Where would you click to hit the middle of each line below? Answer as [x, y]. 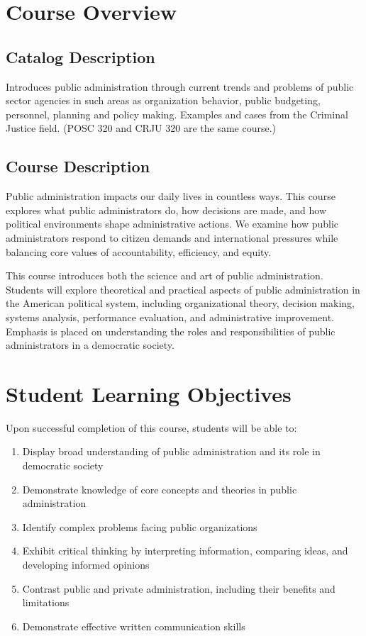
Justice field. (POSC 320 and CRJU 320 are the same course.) [141, 128]
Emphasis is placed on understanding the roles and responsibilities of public [171, 331]
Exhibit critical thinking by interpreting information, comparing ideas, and [185, 551]
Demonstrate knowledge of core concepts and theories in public [160, 489]
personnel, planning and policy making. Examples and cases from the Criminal [177, 114]
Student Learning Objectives [149, 393]
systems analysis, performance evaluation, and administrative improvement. [170, 317]
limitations [46, 602]
